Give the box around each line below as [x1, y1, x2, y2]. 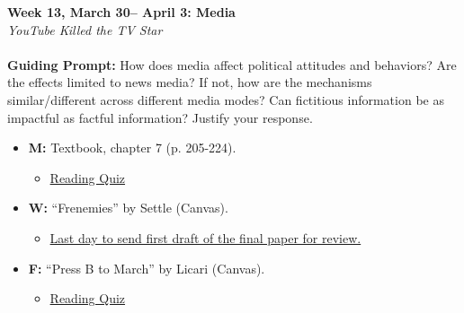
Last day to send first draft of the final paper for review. [49, 228, 361, 247]
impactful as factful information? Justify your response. [7, 108, 313, 126]
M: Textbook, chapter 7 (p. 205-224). [28, 138, 236, 157]
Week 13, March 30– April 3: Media [7, 3, 236, 21]
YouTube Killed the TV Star [7, 20, 163, 39]
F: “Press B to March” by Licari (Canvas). [28, 258, 265, 277]
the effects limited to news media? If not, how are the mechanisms [7, 73, 372, 91]
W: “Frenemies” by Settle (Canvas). [28, 198, 228, 217]
